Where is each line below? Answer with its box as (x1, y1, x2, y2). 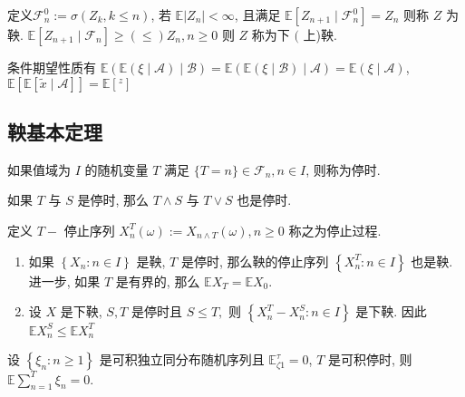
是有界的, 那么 (115, 271, 200, 290)
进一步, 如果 (28, 271, 101, 290)
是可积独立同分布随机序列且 (99, 350, 265, 369)
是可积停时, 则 (327, 350, 412, 369)
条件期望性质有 (7, 58, 96, 76)
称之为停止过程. (288, 220, 382, 239)
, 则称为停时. (305, 160, 381, 179)
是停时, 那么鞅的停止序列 (180, 251, 329, 270)
